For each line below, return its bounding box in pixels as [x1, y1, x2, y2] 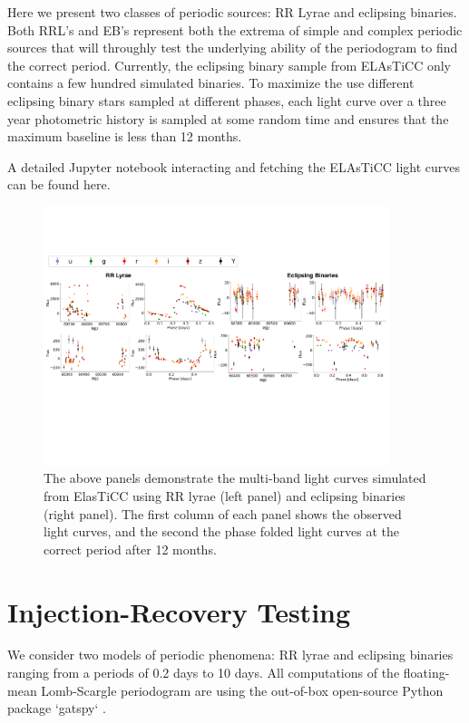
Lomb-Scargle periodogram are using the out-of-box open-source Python [41, 680, 444, 699]
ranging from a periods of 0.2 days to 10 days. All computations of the [7, 663, 400, 682]
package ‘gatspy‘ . [7, 699, 106, 718]
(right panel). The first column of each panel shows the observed [44, 504, 402, 523]
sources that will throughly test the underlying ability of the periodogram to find [7, 38, 458, 57]
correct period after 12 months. [44, 539, 217, 558]
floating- [403, 663, 450, 682]
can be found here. [7, 175, 111, 194]
